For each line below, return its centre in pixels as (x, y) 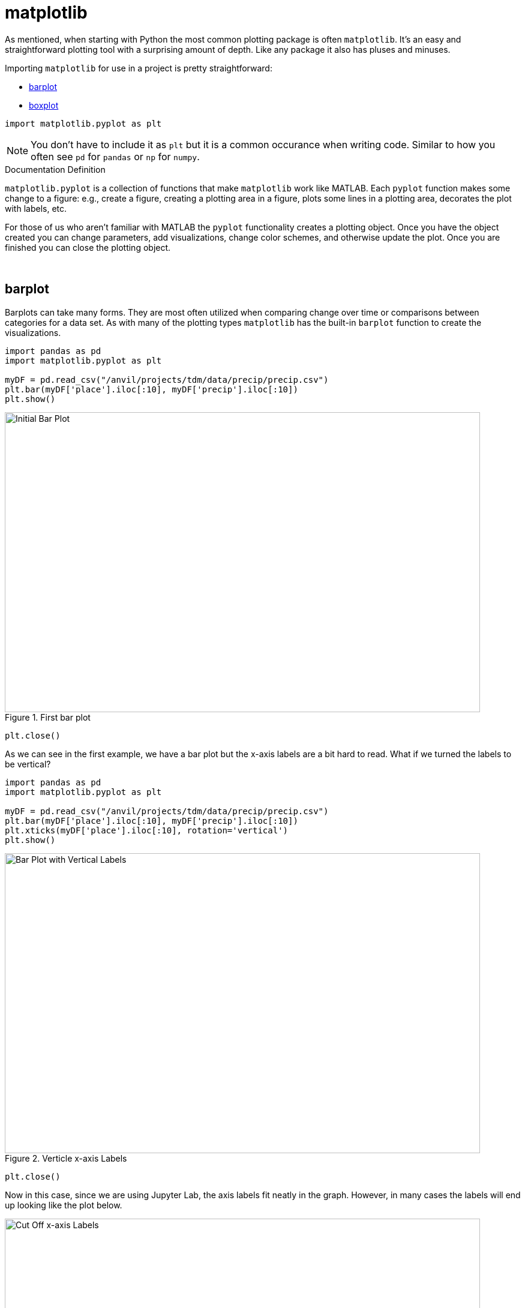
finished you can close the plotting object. (88, 247)
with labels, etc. (36, 208)
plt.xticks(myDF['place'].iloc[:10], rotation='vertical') (147, 830)
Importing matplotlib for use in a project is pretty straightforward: (139, 68)
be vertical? (28, 764)
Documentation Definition (55, 169)
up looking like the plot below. (64, 1205)
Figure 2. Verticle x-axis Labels (66, 1158)
